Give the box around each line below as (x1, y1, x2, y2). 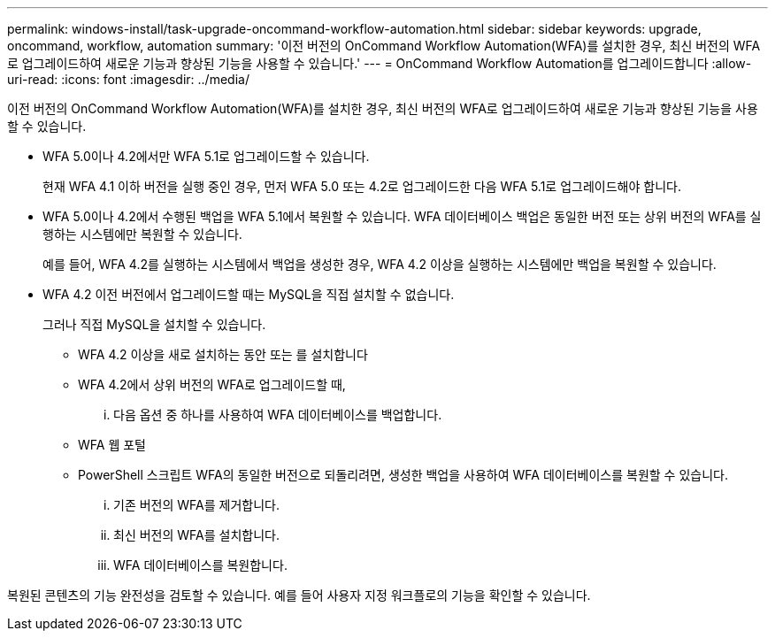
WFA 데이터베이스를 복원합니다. (113, 557, 288, 573)
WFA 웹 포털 (78, 437, 146, 452)
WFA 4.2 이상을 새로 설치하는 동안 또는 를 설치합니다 (78, 347, 368, 362)
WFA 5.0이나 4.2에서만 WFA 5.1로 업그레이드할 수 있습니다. (42, 149, 370, 164)
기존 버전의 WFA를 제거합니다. (113, 497, 280, 512)
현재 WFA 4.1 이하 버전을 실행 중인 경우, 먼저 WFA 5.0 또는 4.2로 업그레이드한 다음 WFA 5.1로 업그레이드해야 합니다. (42, 179, 681, 194)
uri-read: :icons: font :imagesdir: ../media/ (7, 72, 249, 87)
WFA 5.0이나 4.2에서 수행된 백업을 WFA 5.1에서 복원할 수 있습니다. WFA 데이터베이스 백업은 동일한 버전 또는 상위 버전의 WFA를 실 (42, 209, 762, 224)
